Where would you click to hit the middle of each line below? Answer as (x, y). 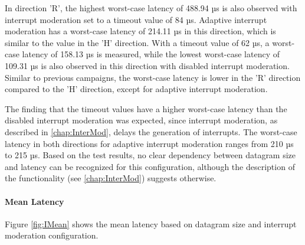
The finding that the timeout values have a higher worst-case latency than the (146, 108)
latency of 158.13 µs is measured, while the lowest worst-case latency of (151, 54)
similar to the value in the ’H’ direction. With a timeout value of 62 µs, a (137, 42)
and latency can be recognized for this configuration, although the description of (150, 166)
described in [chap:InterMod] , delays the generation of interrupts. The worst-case (151, 131)
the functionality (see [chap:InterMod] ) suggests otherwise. (111, 178)
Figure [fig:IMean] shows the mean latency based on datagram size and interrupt (151, 223)
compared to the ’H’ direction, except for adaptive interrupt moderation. (136, 89)
